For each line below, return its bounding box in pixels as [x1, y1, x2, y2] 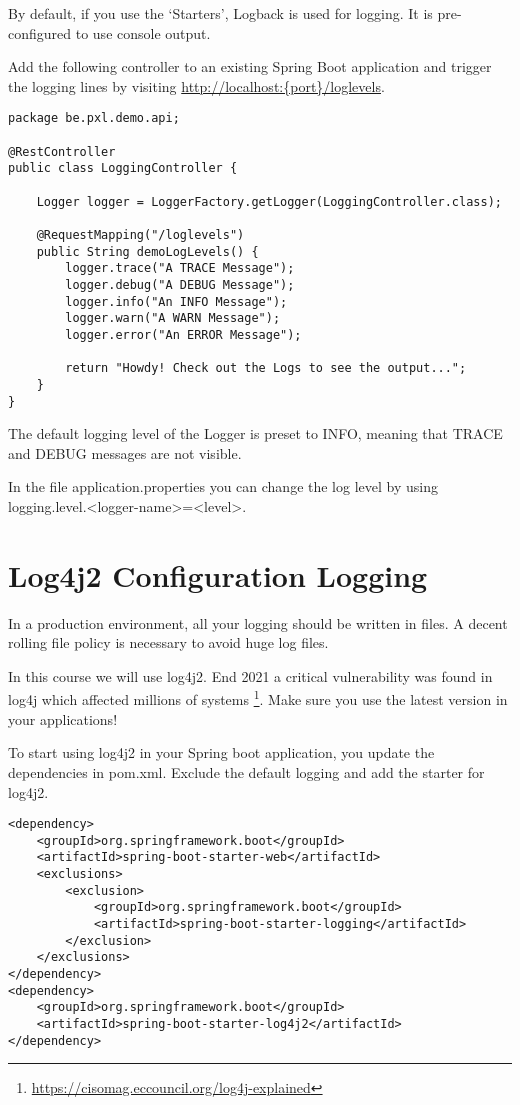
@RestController [8, 144, 116, 159]
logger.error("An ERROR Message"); [65, 327, 302, 342]
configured [8, 22, 72, 43]
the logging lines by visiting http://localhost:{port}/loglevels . [8, 75, 385, 96]
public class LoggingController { [8, 161, 238, 176]
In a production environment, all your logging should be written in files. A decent [8, 612, 508, 633]
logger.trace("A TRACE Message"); [65, 261, 295, 276]
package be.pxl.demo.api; [8, 111, 180, 126]
